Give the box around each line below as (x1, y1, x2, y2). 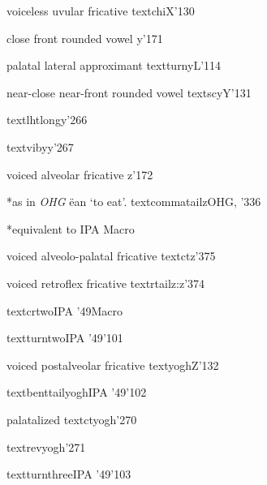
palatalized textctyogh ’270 (6, 410, 137, 427)
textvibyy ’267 (6, 138, 74, 155)
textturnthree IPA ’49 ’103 (6, 466, 131, 483)
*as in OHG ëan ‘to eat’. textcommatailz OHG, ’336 (6, 193, 261, 210)
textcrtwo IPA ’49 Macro (6, 302, 123, 319)
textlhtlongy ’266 (6, 111, 88, 128)
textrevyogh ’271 (6, 438, 86, 455)
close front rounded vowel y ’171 (6, 29, 163, 46)
